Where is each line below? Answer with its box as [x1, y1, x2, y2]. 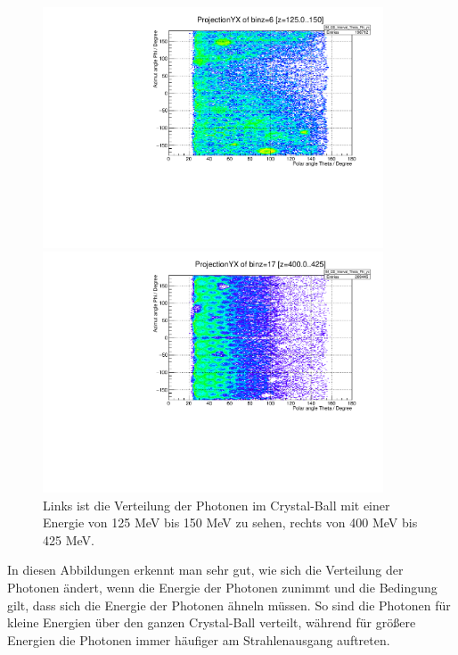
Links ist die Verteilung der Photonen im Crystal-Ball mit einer [43, 495, 390, 514]
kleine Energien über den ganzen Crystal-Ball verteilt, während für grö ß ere [7, 613, 416, 632]
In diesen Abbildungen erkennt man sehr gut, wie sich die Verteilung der [7, 560, 404, 579]
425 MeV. [43, 530, 94, 549]
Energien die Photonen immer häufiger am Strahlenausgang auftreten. [7, 630, 390, 649]
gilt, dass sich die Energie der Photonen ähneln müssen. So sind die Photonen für [7, 595, 451, 614]
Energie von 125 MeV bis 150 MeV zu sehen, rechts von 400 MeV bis [43, 513, 418, 532]
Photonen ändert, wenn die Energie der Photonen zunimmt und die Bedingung [7, 577, 438, 596]
